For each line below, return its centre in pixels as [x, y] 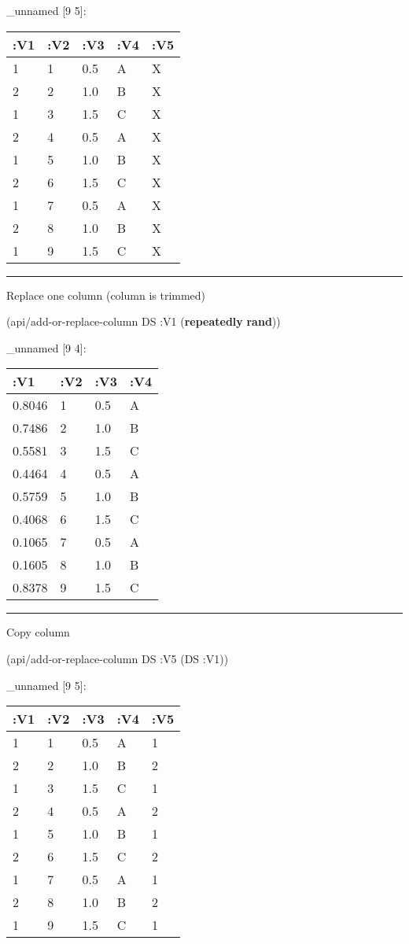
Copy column [38, 632]
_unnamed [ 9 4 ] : [46, 347]
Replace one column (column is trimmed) [106, 295]
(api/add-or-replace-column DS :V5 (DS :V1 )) [118, 658]
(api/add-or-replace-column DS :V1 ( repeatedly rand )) [144, 321]
